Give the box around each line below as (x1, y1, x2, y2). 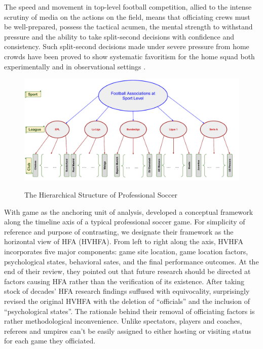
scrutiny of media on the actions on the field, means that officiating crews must (4, 11, 250, 22)
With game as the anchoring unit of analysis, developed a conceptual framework (4, 206, 253, 217)
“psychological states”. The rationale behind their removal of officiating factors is (4, 305, 255, 316)
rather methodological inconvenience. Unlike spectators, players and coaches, (4, 316, 242, 326)
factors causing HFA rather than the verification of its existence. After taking (4, 276, 244, 286)
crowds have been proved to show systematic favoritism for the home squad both (4, 51, 255, 61)
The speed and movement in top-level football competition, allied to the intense (4, 2, 252, 12)
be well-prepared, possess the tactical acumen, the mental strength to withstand (4, 21, 253, 32)
